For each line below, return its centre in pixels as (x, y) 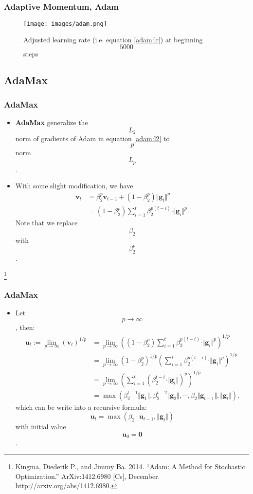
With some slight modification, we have (74, 186)
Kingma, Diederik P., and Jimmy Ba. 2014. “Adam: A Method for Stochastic (130, 466)
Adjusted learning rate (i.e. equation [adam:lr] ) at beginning (113, 39)
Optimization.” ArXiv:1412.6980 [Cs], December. (88, 476)
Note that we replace (46, 223)
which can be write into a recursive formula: (81, 407)
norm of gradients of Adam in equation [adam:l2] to (92, 138)
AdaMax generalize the (52, 122)
